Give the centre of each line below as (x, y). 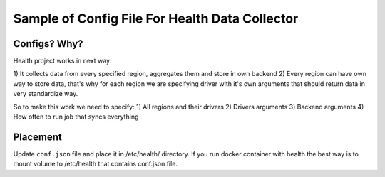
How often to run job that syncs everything (76, 117)
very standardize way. (46, 94)
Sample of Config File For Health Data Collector (156, 18)
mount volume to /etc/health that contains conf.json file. (96, 164)
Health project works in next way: (62, 61)
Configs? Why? (48, 44)
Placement (37, 137)
